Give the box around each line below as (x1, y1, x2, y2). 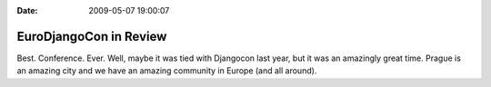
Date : (16, 5, 38, 15)
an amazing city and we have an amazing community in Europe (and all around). (16, 65, 317, 76)
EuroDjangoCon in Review (16, 28, 167, 44)
